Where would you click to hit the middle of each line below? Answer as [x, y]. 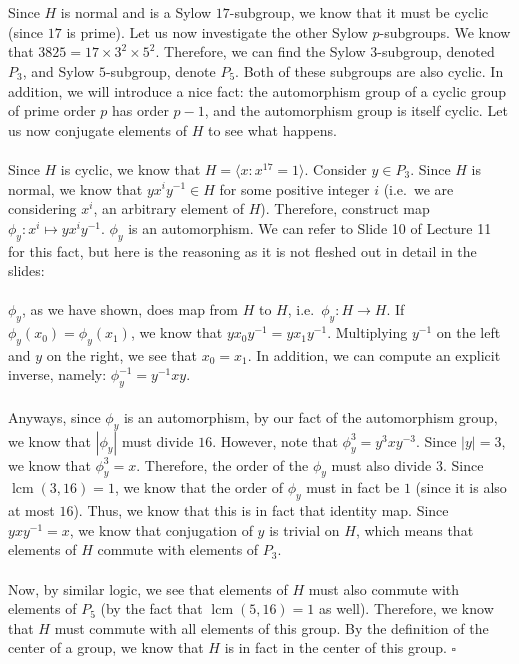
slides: [26, 270]
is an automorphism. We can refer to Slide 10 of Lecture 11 [310, 227]
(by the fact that [151, 608]
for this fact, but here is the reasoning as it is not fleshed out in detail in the [242, 250]
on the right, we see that [121, 354]
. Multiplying [367, 332]
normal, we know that [75, 188]
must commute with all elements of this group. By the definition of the [271, 627]
